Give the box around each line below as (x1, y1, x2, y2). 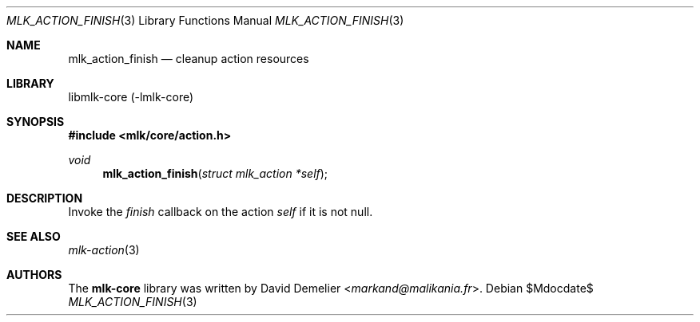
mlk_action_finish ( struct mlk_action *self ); (102, 167, 328, 180)
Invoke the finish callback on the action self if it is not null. (68, 205, 373, 218)
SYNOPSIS (6, 115, 65, 128)
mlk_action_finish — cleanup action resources (68, 52, 309, 65)
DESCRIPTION (6, 191, 83, 205)
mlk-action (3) (68, 243, 140, 257)
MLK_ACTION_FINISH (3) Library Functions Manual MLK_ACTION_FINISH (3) (6, 14, 404, 27)
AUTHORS (6, 268, 62, 281)
